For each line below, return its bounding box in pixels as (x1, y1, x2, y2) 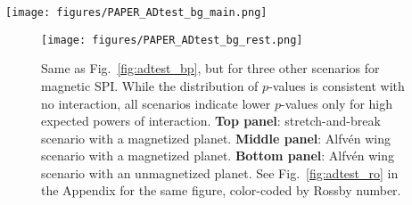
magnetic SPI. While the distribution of (41, 76, 259, 94)
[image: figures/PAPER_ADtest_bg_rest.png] (41, 33, 303, 46)
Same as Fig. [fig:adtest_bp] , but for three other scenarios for (41, 59, 380, 78)
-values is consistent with (268, 76, 405, 94)
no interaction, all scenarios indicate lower (41, 94, 271, 112)
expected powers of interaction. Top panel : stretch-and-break (41, 111, 381, 130)
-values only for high (281, 94, 392, 112)
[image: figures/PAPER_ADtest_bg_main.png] (5, 6, 268, 19)
